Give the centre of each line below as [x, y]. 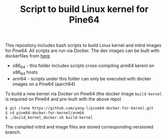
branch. [13, 132]
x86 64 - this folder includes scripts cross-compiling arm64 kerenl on [83, 66]
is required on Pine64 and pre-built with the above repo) [63, 99]
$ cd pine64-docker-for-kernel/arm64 [45, 113]
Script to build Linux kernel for [84, 9]
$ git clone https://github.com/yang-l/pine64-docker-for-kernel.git [79, 108]
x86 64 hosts [25, 72]
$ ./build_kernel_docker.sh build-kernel [49, 117]
